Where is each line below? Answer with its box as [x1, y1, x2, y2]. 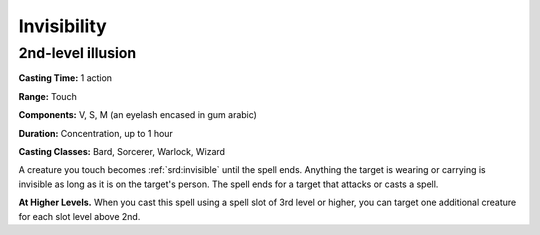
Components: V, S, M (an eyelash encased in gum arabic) [18, 109, 257, 121]
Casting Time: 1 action [18, 72, 113, 84]
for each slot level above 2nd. [18, 210, 141, 222]
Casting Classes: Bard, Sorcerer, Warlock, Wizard [18, 145, 225, 157]
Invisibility [18, 15, 107, 37]
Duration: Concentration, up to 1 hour [18, 127, 174, 139]
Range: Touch [18, 90, 77, 102]
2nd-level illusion [18, 44, 137, 62]
